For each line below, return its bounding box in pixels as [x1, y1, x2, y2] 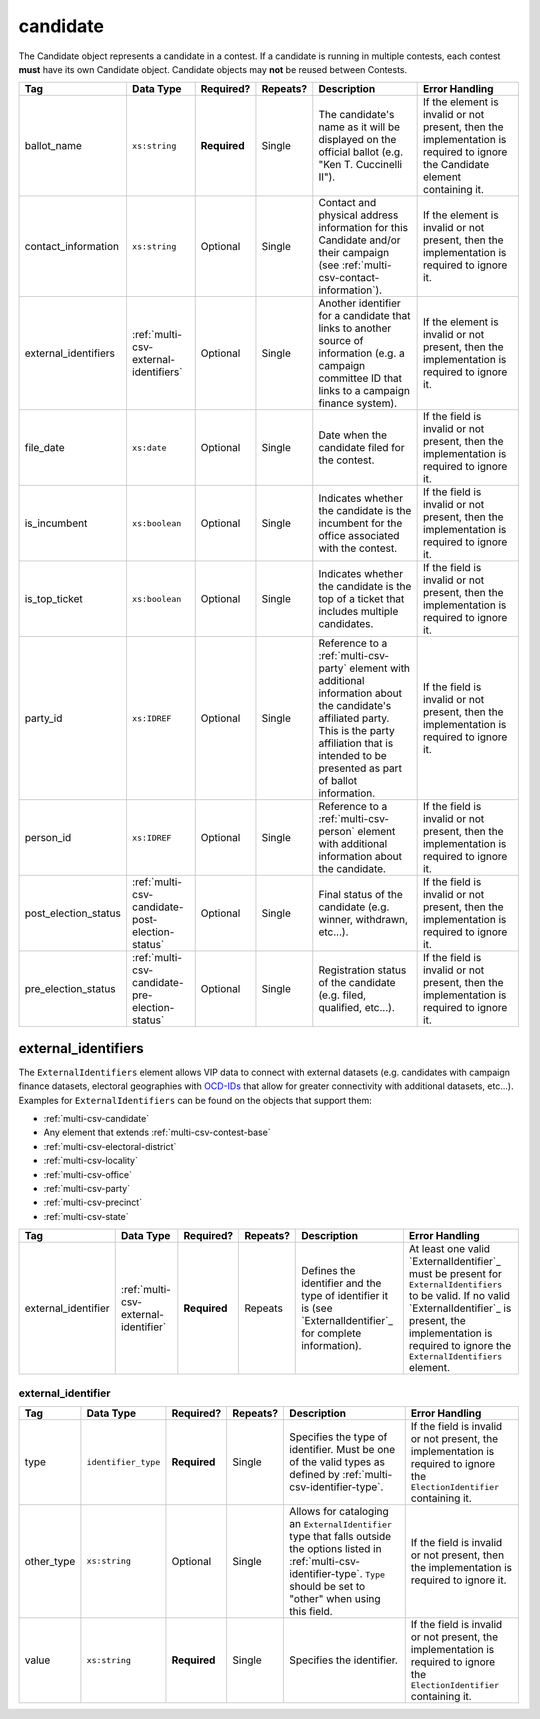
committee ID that [318, 371, 403, 385]
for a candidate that [318, 309, 411, 323]
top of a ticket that [318, 592, 405, 606]
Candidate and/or [318, 233, 401, 247]
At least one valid [408, 1242, 490, 1256]
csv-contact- [318, 271, 380, 285]
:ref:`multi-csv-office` [43, 1168, 132, 1180]
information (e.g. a [318, 346, 405, 360]
